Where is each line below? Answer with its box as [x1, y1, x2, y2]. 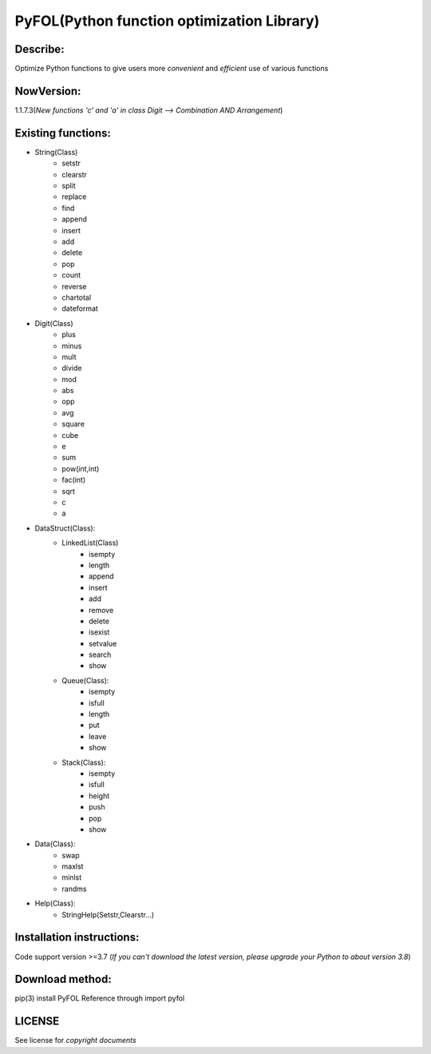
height [89, 791, 110, 801]
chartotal [61, 292, 92, 302]
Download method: [14, 972, 112, 986]
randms [61, 884, 87, 893]
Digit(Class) [34, 318, 73, 328]
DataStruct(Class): [34, 523, 96, 533]
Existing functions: [14, 126, 112, 140]
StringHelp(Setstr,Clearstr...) [61, 909, 155, 919]
